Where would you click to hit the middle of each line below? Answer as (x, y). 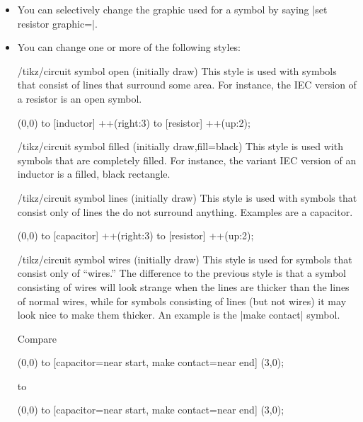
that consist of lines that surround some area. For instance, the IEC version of (187, 85)
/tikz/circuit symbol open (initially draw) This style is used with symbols (177, 70)
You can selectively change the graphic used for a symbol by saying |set (172, 9)
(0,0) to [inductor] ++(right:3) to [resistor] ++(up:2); (134, 122)
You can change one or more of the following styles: (129, 47)
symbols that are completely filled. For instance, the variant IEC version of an (187, 160)
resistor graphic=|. (57, 23)
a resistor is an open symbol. (80, 98)
